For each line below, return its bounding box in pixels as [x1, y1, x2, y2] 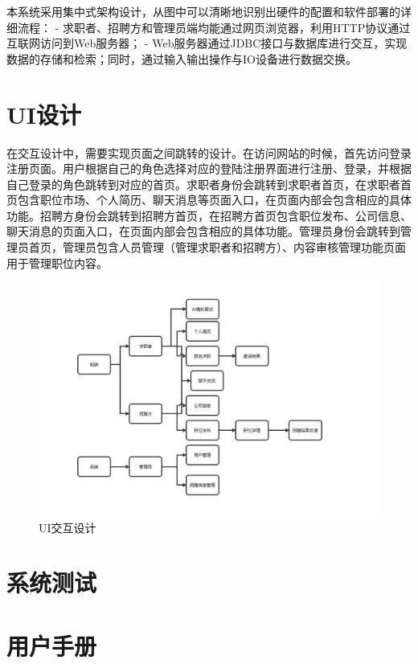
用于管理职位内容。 [6, 254, 108, 271]
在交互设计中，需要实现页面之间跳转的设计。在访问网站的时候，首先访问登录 [6, 144, 412, 161]
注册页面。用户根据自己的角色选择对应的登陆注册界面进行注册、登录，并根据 [6, 160, 412, 177]
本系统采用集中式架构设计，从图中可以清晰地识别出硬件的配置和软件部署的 [6, 3, 400, 19]
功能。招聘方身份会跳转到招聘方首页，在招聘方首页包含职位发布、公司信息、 [6, 207, 412, 223]
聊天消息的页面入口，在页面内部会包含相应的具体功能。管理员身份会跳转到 [6, 223, 400, 240]
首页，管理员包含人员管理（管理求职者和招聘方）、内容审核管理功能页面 [28, 239, 406, 256]
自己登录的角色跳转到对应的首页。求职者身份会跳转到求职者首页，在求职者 [6, 175, 400, 192]
